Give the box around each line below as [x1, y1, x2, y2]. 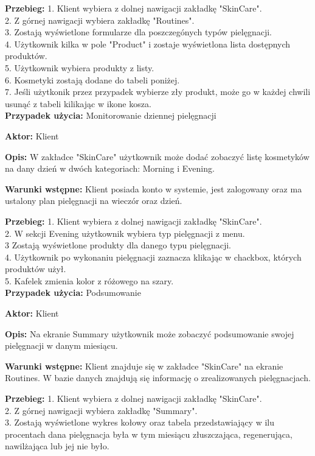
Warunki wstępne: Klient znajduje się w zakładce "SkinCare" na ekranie [5, 359, 283, 372]
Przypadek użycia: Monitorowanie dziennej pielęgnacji [5, 109, 216, 122]
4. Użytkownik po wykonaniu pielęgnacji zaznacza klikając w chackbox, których [5, 250, 302, 263]
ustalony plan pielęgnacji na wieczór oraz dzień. [5, 194, 182, 207]
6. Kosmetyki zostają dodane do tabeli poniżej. [5, 73, 180, 86]
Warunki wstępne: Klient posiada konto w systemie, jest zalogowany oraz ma [5, 182, 302, 195]
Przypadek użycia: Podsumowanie [5, 286, 141, 299]
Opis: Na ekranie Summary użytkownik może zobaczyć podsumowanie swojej [5, 327, 294, 340]
